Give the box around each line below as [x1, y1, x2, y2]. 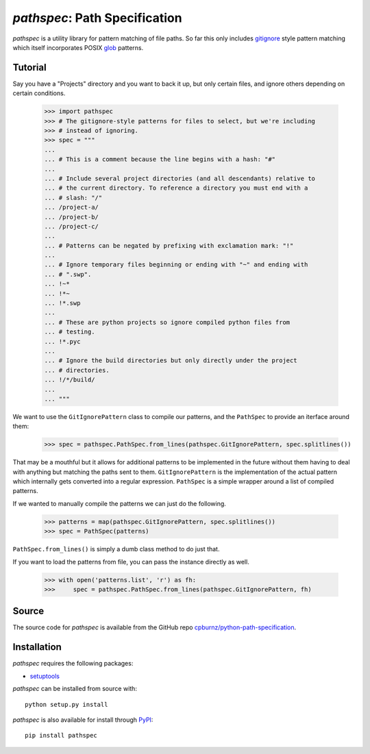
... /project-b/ [44, 213, 99, 221]
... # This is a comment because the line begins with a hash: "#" [44, 155, 276, 164]
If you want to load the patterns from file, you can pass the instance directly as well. [12, 557, 249, 566]
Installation [12, 641, 62, 653]
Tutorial [12, 62, 47, 73]
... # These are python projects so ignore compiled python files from [44, 318, 291, 326]
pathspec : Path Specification [12, 10, 182, 25]
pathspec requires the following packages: [12, 659, 134, 668]
